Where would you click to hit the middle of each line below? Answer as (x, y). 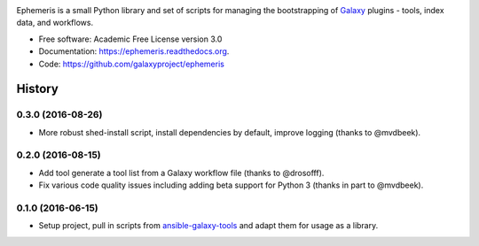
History (38, 89)
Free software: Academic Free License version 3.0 (130, 39)
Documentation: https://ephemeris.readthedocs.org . (134, 51)
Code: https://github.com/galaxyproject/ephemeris (132, 64)
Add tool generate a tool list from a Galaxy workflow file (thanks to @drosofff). (181, 173)
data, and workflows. (55, 23)
